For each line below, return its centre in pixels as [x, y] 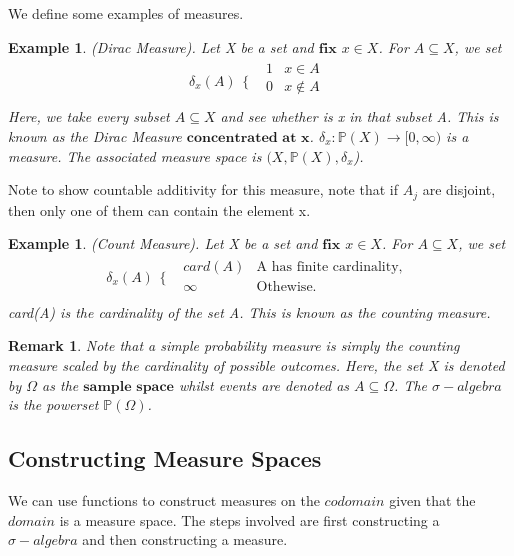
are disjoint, [459, 189]
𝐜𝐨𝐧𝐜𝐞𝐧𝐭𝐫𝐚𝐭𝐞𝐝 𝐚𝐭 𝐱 [248, 137]
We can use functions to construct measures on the [164, 500]
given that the [432, 500]
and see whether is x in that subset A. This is [359, 116]
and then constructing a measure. [185, 539]
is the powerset [53, 404]
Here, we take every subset [89, 116]
